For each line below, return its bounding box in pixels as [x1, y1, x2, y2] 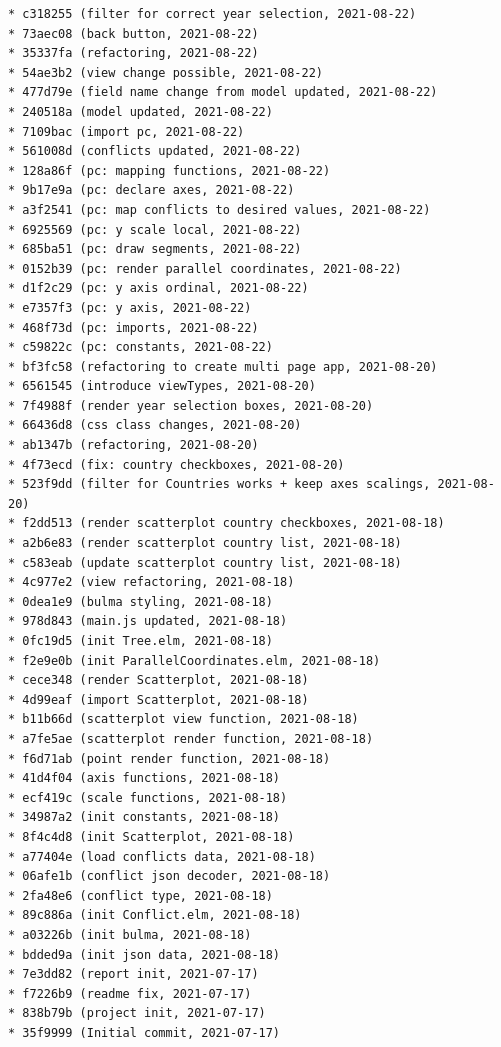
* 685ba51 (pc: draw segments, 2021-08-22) [8, 242, 302, 257]
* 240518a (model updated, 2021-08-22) [8, 104, 273, 119]
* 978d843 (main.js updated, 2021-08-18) [8, 614, 288, 629]
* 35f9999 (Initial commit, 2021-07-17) [8, 1025, 281, 1040]
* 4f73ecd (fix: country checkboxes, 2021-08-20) [8, 457, 345, 472]
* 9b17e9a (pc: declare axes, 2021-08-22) [8, 183, 295, 198]
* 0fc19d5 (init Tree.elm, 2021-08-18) [8, 634, 273, 648]
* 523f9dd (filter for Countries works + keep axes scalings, [8, 477, 431, 492]
